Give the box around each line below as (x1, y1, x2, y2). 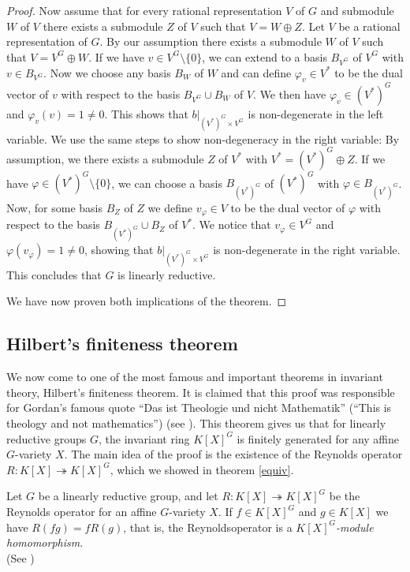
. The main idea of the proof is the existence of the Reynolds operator (64, 446, 403, 462)
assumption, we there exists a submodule (6, 150, 204, 166)
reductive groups (6, 430, 87, 447)
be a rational (338, 17, 401, 34)
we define (147, 199, 192, 215)
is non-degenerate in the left (248, 105, 384, 122)
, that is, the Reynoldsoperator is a (123, 518, 293, 535)
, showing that (84, 241, 154, 258)
